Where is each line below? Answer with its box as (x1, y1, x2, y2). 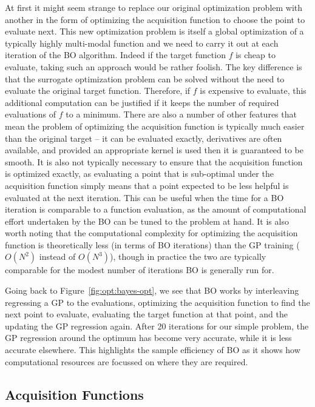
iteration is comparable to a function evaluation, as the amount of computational (5, 203, 307, 216)
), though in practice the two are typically (110, 250, 266, 263)
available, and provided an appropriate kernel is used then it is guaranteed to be (5, 144, 304, 156)
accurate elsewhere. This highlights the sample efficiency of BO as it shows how (5, 343, 300, 356)
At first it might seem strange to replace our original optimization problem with (5, 1, 303, 13)
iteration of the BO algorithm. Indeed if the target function (5, 48, 226, 61)
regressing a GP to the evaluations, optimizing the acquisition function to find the (5, 296, 310, 308)
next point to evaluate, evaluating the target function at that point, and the (5, 308, 288, 320)
